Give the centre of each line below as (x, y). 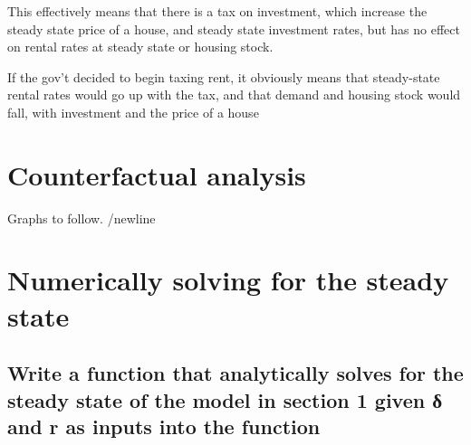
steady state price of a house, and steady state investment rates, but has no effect (234, 28)
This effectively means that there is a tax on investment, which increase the (217, 11)
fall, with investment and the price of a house (133, 112)
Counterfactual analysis (157, 174)
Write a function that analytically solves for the (235, 373)
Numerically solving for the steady (228, 280)
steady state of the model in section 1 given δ (225, 399)
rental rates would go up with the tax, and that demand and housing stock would (234, 95)
